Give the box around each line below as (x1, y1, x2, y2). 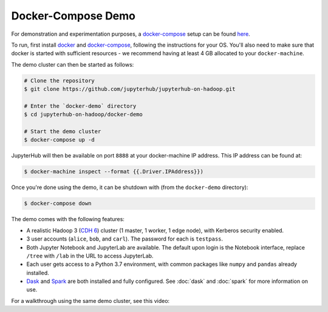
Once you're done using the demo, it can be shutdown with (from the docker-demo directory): (11, 184, 248, 191)
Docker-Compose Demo (11, 9, 136, 22)
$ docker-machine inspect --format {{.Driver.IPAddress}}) (24, 168, 203, 175)
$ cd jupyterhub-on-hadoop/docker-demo (24, 111, 143, 118)
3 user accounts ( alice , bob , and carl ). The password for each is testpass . (26, 235, 224, 242)
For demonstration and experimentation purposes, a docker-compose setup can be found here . (11, 30, 250, 38)
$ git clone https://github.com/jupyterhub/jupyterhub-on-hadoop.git (24, 85, 236, 93)
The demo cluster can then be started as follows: (11, 61, 134, 68)
